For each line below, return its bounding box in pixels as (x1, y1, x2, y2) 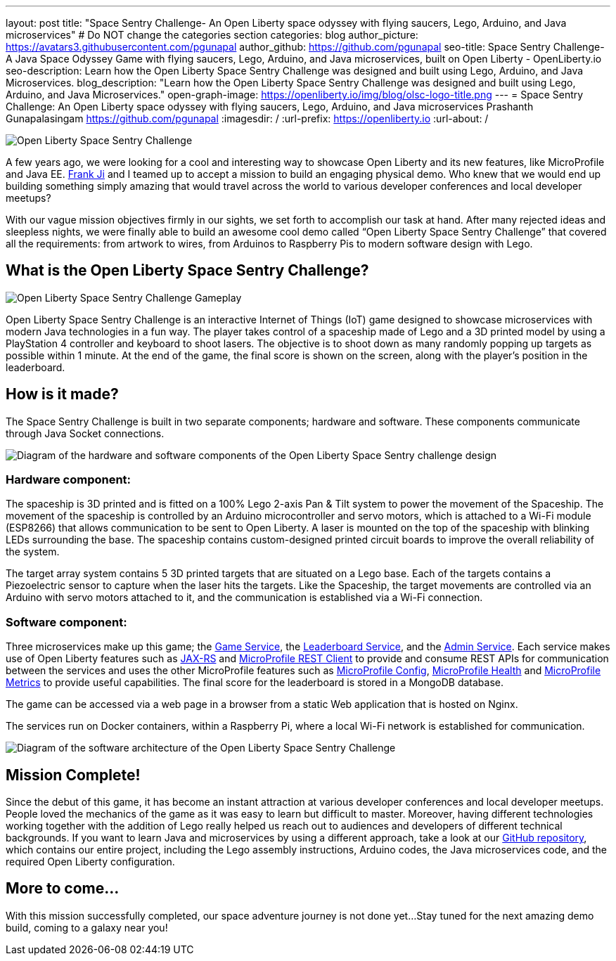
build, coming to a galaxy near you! (6, 921, 168, 934)
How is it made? (6, 385, 119, 404)
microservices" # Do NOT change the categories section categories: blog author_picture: (6, 29, 418, 41)
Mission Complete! (6, 766, 141, 784)
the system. (6, 546, 60, 558)
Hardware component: (6, 472, 131, 487)
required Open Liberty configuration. (6, 856, 175, 868)
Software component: (6, 614, 127, 629)
